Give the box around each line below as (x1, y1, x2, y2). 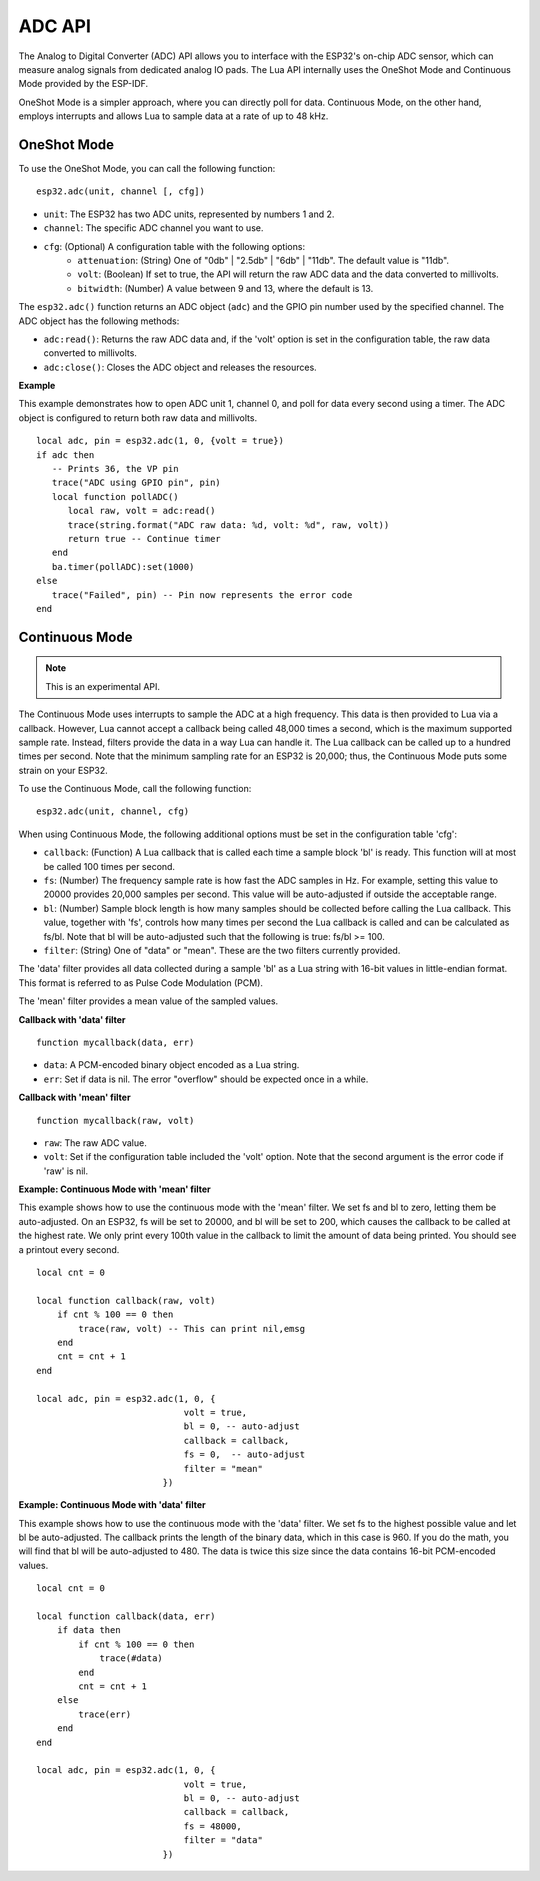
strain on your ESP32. (18, 764, 109, 776)
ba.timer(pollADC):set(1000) (51, 561, 195, 572)
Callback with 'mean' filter (18, 1091, 131, 1104)
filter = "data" (183, 1835, 264, 1846)
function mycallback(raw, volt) (36, 1115, 195, 1126)
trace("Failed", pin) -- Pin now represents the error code (51, 589, 353, 600)
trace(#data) (99, 1653, 164, 1664)
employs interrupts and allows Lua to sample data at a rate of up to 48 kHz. (18, 110, 329, 122)
